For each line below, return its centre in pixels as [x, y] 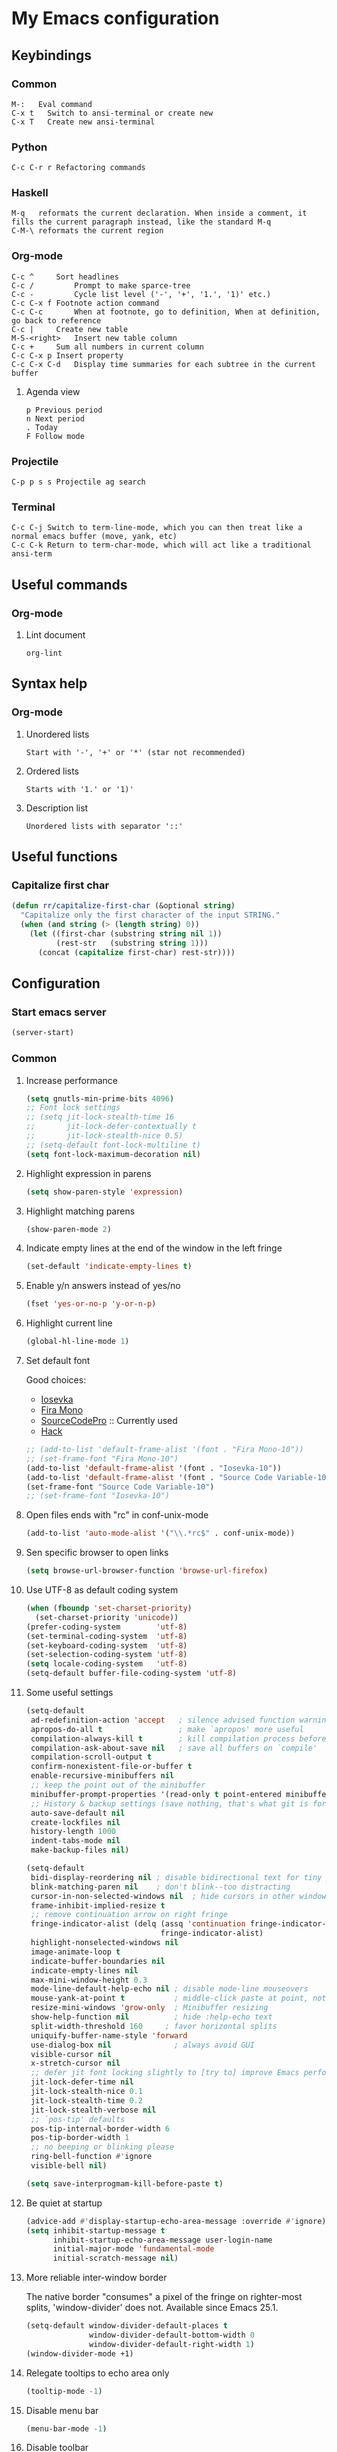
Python [29, 147]
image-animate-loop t [75, 1952]
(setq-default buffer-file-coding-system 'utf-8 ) [131, 1673]
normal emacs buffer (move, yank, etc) [94, 537]
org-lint [44, 653]
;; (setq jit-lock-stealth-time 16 [100, 1117]
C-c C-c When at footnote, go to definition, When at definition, [166, 312]
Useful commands [69, 584]
